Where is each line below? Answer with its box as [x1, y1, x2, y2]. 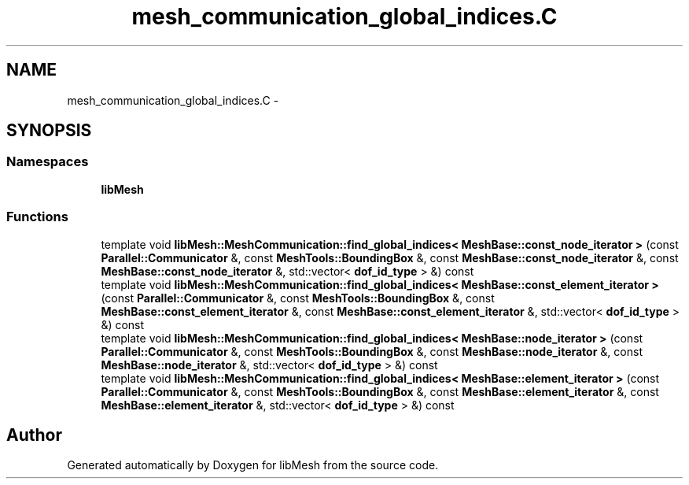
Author [6, 424, 62, 445]
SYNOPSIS [6, 120, 92, 141]
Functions [6, 209, 68, 225]
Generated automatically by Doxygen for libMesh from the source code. [67, 458, 439, 472]
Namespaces [6, 154, 89, 170]
